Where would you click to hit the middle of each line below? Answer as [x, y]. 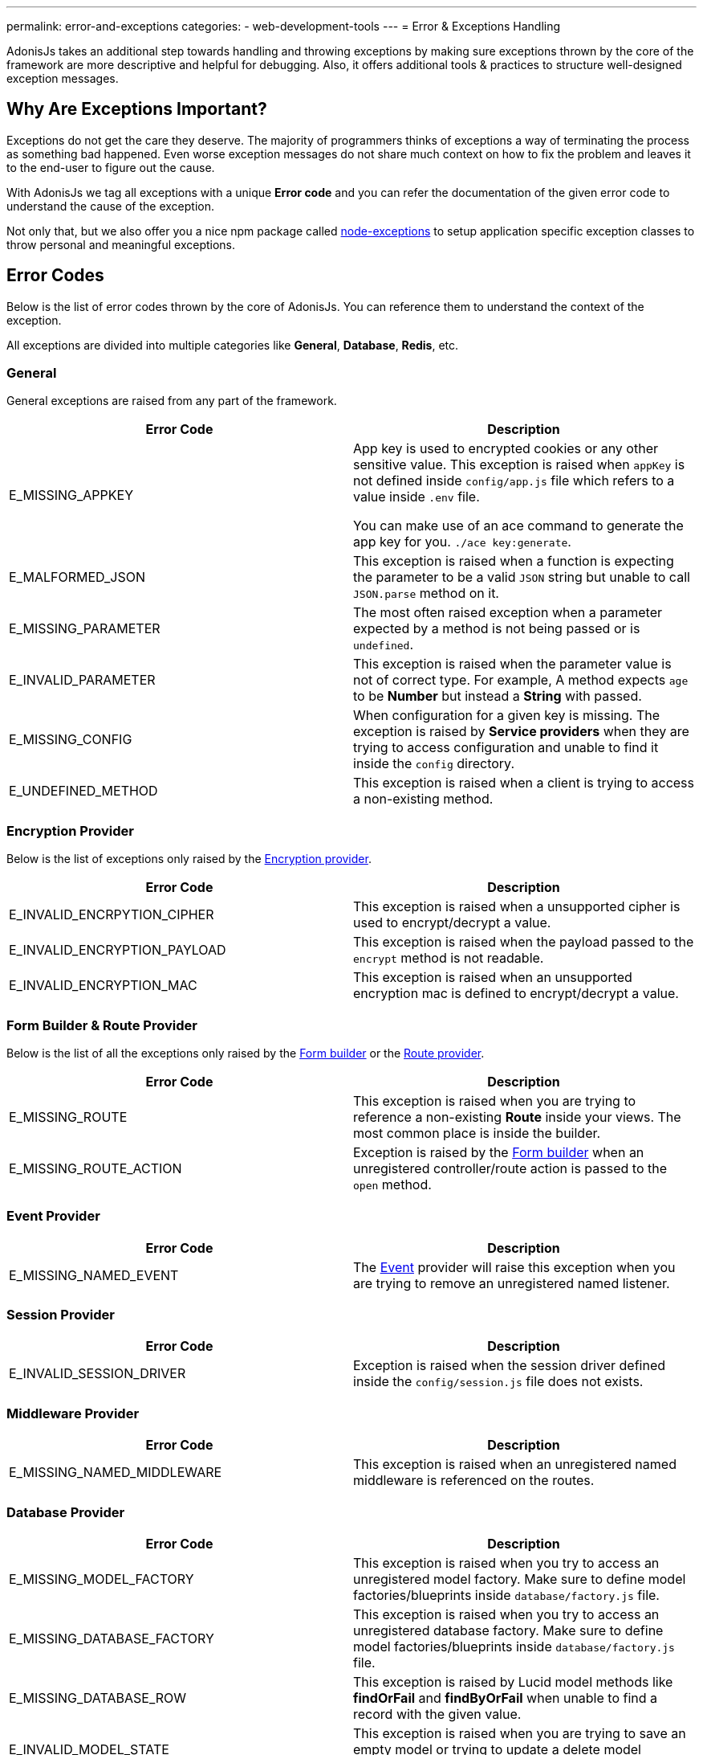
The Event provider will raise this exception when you [514, 1267]
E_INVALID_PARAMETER [82, 680]
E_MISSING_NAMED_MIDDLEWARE [116, 1473]
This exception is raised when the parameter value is [512, 664]
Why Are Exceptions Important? [137, 109]
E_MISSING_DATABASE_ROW [98, 1698]
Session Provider [61, 1315]
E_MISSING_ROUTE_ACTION [95, 1168]
